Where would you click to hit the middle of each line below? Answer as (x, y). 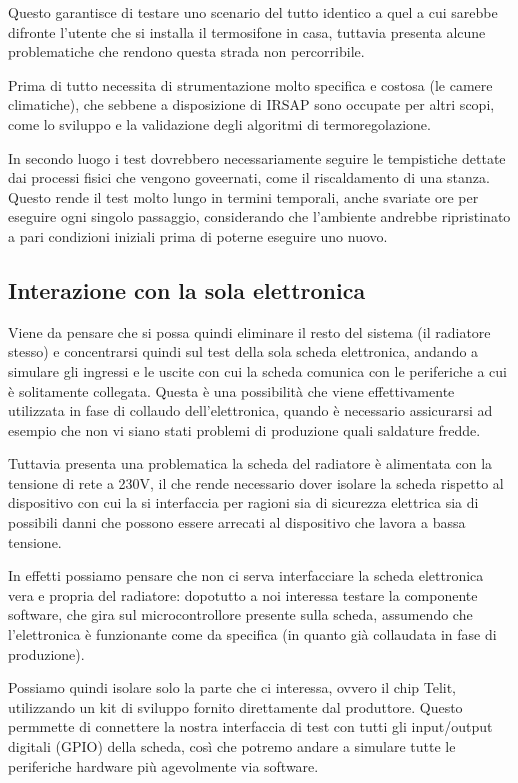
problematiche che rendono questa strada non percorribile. (186, 51)
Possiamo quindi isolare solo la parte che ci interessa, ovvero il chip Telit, (232, 687)
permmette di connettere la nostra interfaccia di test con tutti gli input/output (250, 726)
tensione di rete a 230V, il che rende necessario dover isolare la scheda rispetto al (256, 482)
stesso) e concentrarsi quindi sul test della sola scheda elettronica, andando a (243, 351)
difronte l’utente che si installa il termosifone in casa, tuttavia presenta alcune (247, 31)
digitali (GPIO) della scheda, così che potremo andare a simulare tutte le (232, 746)
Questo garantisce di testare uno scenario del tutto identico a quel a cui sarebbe (253, 12)
